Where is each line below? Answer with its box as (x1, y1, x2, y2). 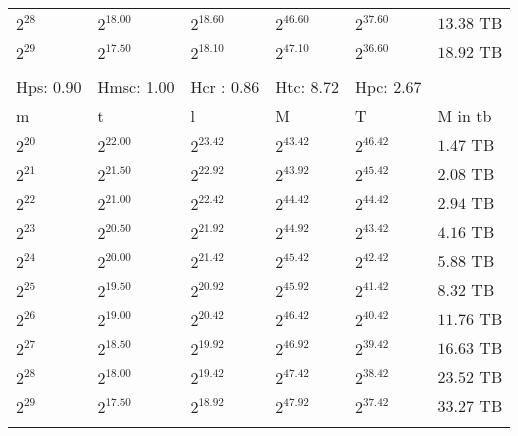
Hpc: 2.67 (354, 75, 422, 98)
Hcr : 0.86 (190, 75, 260, 98)
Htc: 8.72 (275, 75, 339, 98)
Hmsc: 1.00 (97, 75, 175, 98)
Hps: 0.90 (16, 75, 82, 98)
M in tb (437, 104, 492, 127)
